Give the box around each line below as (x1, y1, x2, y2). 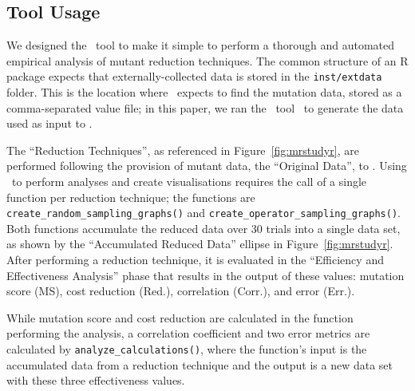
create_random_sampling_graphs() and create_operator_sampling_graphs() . (6, 204, 401, 221)
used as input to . (6, 115, 93, 132)
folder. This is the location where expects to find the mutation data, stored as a (6, 84, 402, 101)
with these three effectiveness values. (6, 372, 185, 389)
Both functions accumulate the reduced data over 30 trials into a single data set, (6, 219, 401, 236)
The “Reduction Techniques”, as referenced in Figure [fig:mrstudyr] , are (6, 141, 359, 158)
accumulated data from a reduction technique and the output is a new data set (6, 356, 393, 373)
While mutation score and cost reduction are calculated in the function (6, 309, 354, 326)
